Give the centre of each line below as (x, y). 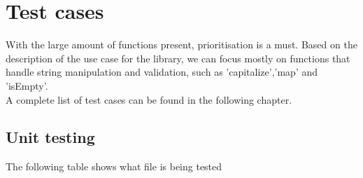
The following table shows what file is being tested (114, 166)
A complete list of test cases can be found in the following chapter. (149, 99)
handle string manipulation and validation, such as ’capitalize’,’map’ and (162, 72)
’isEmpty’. (27, 85)
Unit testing (50, 137)
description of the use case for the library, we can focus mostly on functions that (178, 58)
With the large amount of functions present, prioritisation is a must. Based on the (181, 44)
